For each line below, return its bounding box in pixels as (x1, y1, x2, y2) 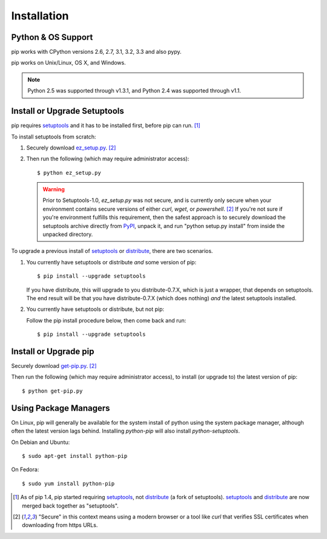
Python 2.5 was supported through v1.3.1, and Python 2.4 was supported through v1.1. (27, 87, 242, 94)
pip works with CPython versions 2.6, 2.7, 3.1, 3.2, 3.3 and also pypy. (11, 48, 182, 56)
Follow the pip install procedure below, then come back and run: (26, 316, 187, 324)
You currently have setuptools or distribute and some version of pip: (26, 258, 197, 266)
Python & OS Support (11, 32, 93, 42)
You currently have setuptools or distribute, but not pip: (26, 305, 165, 313)
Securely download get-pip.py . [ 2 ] (11, 362, 97, 370)
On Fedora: (11, 466, 39, 473)
